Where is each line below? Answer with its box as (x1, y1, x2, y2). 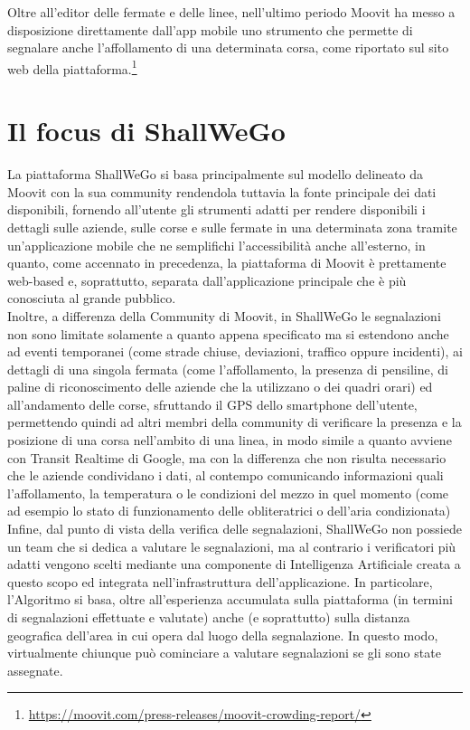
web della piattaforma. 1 (7, 56, 137, 78)
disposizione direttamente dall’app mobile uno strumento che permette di (7, 20, 413, 39)
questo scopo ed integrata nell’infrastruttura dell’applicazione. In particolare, (7, 572, 433, 591)
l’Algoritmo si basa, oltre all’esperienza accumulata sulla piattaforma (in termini (7, 590, 453, 609)
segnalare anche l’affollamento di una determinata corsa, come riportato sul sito (7, 38, 449, 57)
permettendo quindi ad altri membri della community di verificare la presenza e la (7, 412, 462, 431)
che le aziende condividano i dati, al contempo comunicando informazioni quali (7, 466, 444, 485)
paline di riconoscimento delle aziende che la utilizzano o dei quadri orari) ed (7, 377, 433, 396)
